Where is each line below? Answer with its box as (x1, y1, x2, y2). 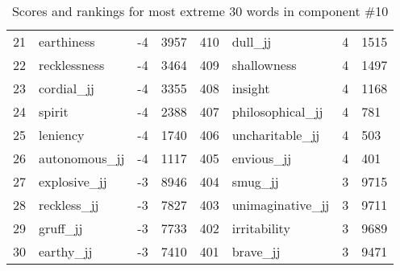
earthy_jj (39, 242, 93, 261)
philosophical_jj (231, 102, 323, 121)
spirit (39, 102, 69, 121)
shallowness (231, 55, 297, 74)
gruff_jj (39, 219, 83, 237)
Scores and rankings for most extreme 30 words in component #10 (11, 2, 389, 20)
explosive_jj (39, 172, 107, 191)
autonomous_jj (39, 149, 125, 167)
